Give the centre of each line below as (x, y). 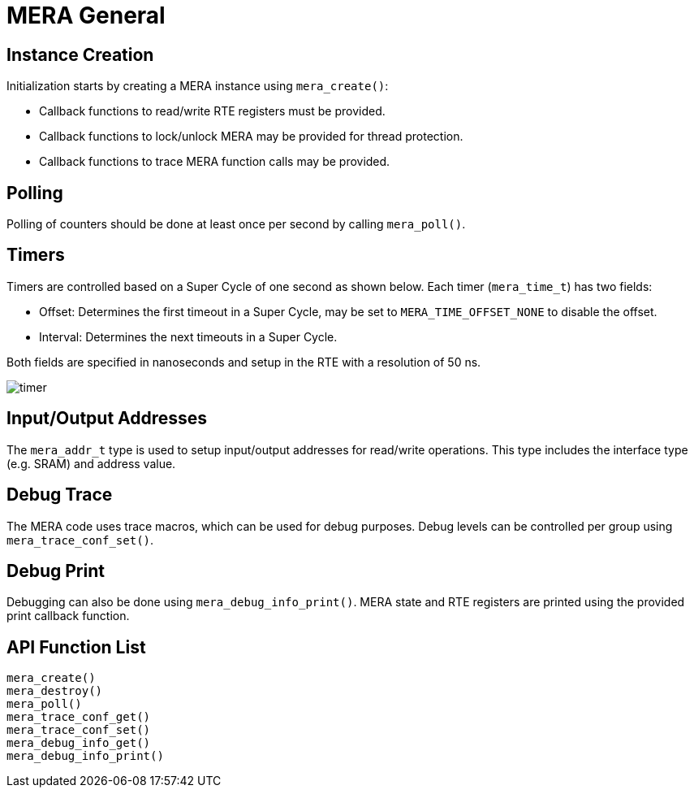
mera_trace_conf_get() (79, 717)
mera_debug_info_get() (79, 743)
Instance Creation (80, 54)
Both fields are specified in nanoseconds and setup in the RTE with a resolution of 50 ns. (244, 362)
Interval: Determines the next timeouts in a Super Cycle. (188, 336)
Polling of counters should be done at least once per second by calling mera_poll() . (236, 224)
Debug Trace (60, 495)
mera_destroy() (55, 691)
